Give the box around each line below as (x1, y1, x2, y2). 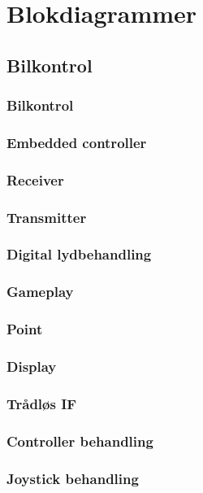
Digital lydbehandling (6, 244, 152, 264)
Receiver (6, 169, 64, 190)
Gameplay (6, 281, 74, 302)
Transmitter (6, 207, 87, 227)
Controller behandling (6, 430, 153, 451)
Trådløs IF (6, 393, 77, 413)
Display (6, 356, 57, 376)
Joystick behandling (6, 468, 139, 488)
